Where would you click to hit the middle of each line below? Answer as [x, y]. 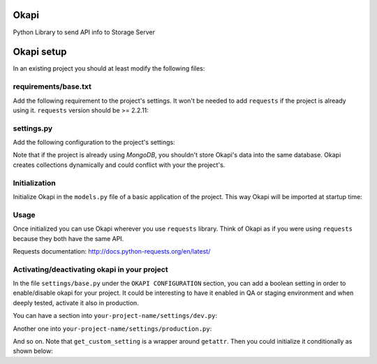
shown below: [33, 351]
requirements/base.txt [52, 87]
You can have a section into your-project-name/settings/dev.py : [115, 316]
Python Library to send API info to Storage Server [84, 32]
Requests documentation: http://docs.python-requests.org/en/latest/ [112, 251]
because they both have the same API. [68, 238]
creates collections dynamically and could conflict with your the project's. [119, 165]
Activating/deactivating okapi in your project [90, 269]
